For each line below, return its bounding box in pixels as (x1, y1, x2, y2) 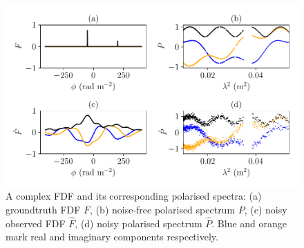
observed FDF (6, 216, 66, 230)
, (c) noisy (244, 202, 287, 216)
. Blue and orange (211, 216, 287, 230)
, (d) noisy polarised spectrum (75, 216, 202, 230)
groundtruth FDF (6, 202, 81, 216)
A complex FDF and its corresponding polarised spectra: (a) (6, 189, 262, 203)
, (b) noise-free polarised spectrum (90, 202, 236, 216)
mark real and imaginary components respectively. (6, 229, 218, 244)
